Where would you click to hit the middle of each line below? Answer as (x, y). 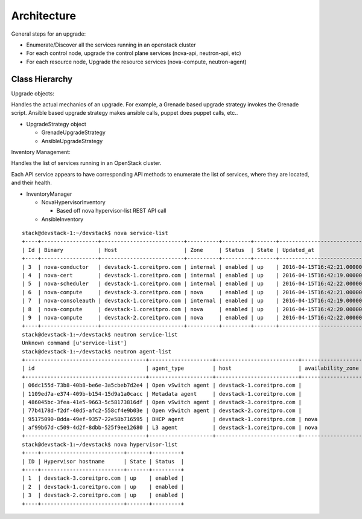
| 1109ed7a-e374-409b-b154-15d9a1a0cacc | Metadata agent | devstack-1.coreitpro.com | (162, 394)
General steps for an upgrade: (49, 34)
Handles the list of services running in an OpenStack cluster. (86, 163)
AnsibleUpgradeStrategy (72, 141)
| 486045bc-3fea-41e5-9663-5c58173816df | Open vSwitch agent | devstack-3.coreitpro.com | (162, 402)
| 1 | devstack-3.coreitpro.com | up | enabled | (103, 478)
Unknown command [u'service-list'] (75, 343)
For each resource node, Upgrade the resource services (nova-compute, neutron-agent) (136, 62)
